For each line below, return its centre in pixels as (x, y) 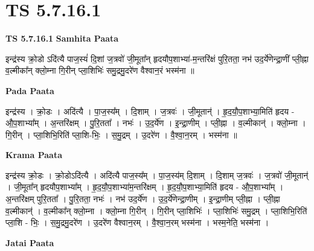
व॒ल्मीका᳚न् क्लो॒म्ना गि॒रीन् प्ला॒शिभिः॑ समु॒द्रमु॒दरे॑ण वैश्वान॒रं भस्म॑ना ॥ (100, 70)
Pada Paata (30, 90)
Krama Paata (34, 155)
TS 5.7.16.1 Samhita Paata (62, 38)
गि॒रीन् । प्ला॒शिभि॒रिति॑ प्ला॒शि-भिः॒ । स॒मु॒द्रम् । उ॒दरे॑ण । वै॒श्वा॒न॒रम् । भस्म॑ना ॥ (121, 134)
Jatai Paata (30, 242)
